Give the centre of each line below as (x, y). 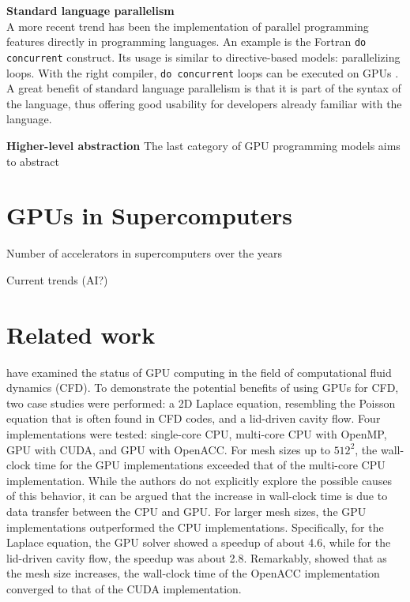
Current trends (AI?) (57, 279)
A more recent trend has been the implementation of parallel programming (188, 26)
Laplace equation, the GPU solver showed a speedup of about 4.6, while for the (199, 542)
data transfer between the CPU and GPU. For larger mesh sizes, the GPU (186, 511)
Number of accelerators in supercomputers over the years (144, 253)
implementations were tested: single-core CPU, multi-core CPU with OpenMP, (197, 433)
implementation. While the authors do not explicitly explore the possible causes (199, 480)
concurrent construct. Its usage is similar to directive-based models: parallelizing (203, 56)
